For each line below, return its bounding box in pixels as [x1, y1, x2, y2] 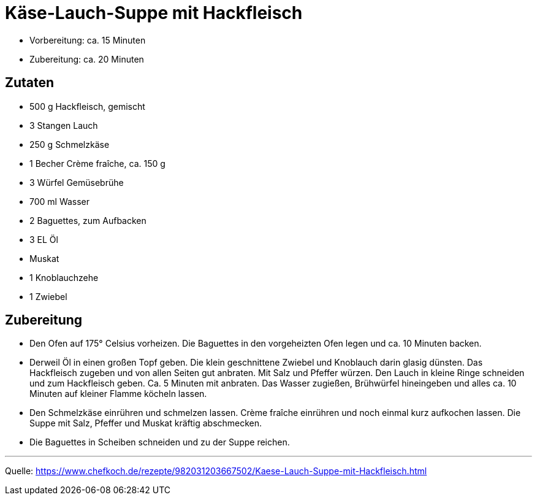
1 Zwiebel [29, 291, 67, 302]
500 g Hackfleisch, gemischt [29, 101, 145, 112]
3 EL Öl [29, 234, 58, 245]
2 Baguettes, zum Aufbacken [29, 215, 147, 226]
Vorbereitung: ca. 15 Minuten [29, 34, 146, 45]
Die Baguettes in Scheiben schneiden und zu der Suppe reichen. [29, 437, 290, 448]
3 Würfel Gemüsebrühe [29, 177, 124, 188]
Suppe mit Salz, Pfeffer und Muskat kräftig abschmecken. [29, 418, 262, 429]
